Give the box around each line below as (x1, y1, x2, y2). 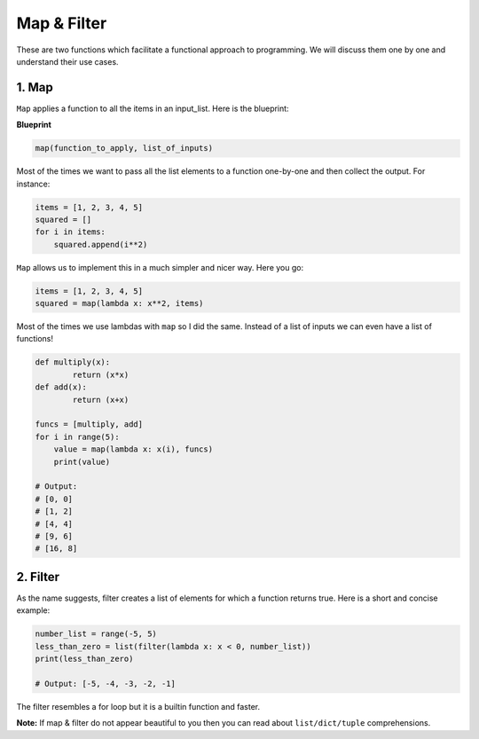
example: (16, 605, 51, 616)
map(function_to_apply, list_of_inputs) (35, 143, 213, 153)
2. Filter (16, 569, 60, 585)
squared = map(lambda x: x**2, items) (35, 298, 204, 309)
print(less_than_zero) (35, 653, 134, 664)
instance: (16, 178, 51, 189)
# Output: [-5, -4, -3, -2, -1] (35, 679, 177, 688)
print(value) (53, 457, 111, 467)
